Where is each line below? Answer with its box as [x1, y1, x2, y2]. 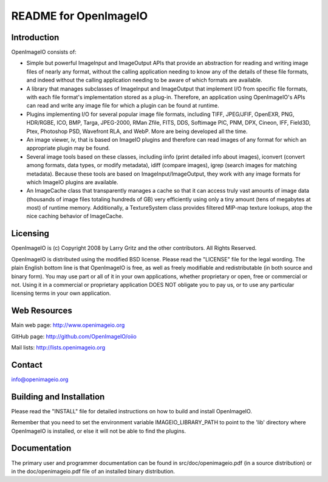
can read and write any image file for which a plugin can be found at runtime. [26, 102, 220, 109]
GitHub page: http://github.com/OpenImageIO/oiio [11, 332, 137, 340]
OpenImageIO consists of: [11, 49, 77, 56]
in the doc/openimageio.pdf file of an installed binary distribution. [11, 467, 176, 475]
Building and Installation [11, 391, 105, 402]
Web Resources [11, 306, 72, 316]
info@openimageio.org [11, 376, 69, 383]
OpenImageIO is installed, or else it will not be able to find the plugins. [11, 427, 186, 435]
